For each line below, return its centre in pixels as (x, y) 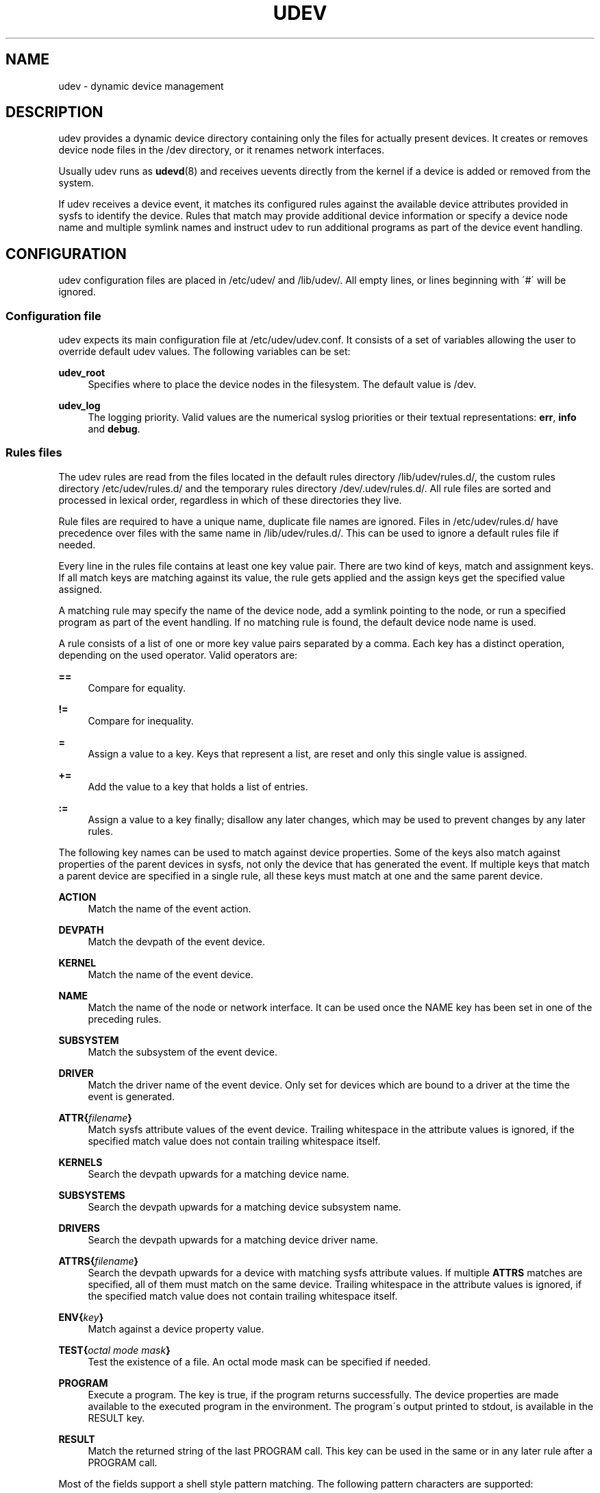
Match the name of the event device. (171, 974)
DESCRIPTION (54, 112)
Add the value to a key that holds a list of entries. (198, 786)
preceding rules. (125, 1019)
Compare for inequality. (141, 720)
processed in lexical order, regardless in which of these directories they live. (230, 500)
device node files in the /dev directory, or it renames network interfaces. (222, 150)
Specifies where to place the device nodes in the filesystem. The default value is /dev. (282, 385)
